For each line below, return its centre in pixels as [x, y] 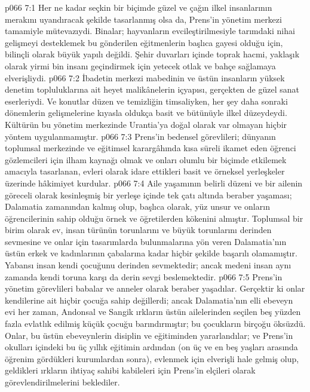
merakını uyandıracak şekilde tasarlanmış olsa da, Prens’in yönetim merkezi [143, 19]
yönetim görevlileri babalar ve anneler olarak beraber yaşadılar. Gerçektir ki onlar [155, 288]
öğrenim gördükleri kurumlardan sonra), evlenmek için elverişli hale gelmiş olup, [152, 358]
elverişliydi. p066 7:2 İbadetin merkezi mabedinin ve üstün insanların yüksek [145, 77]
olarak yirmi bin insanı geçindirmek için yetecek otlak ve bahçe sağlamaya [140, 65]
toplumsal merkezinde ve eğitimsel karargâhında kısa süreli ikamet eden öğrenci [151, 148]
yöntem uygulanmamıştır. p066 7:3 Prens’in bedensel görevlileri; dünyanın [140, 136]
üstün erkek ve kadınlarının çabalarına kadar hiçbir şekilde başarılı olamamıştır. [151, 253]
